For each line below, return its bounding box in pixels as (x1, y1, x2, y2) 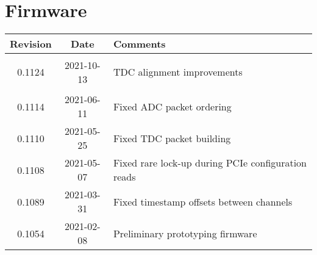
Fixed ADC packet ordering (113, 99, 232, 113)
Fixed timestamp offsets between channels (113, 194, 293, 209)
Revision (10, 37, 52, 51)
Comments (113, 37, 166, 51)
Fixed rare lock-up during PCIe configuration (113, 156, 307, 170)
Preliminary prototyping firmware (113, 226, 257, 240)
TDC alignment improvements (113, 65, 243, 79)
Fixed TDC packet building (113, 131, 231, 145)
